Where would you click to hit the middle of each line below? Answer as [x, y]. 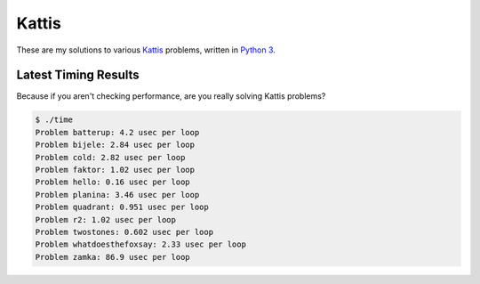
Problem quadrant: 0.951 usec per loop [122, 207]
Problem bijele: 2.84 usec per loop [115, 145]
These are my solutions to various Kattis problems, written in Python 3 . [146, 50]
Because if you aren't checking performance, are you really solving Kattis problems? [171, 96]
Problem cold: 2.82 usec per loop [110, 157]
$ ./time [54, 120]
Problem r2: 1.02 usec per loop [106, 219]
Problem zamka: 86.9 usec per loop [112, 257]
